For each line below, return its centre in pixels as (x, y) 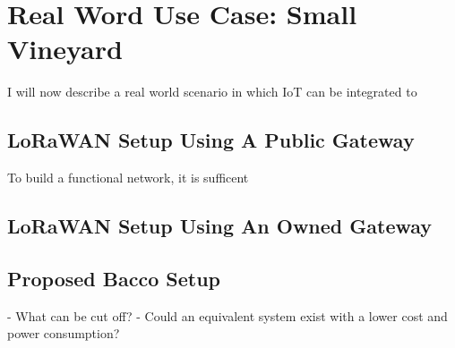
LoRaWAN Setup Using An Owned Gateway (220, 226)
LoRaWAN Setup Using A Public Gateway (211, 140)
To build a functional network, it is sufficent (128, 178)
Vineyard (65, 49)
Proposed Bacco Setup (114, 278)
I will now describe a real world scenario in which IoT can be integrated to (212, 92)
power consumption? (64, 333)
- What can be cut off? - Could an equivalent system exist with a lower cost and (227, 315)
